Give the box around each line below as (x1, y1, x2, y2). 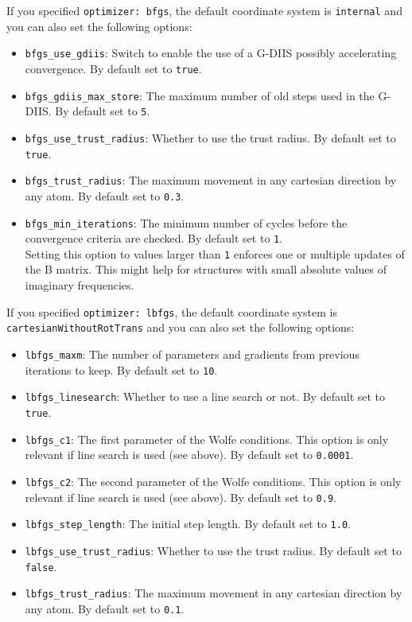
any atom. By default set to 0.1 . (25, 600, 185, 616)
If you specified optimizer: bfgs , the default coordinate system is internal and (6, 2, 402, 18)
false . (25, 558, 57, 574)
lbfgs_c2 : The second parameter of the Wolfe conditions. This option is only (25, 472, 402, 489)
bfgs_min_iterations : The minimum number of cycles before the (25, 214, 348, 231)
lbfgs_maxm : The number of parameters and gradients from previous (25, 345, 360, 362)
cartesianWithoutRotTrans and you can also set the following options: (6, 319, 355, 336)
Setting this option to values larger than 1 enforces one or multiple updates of (25, 245, 405, 262)
